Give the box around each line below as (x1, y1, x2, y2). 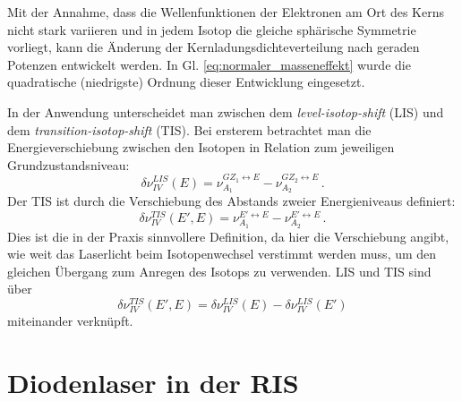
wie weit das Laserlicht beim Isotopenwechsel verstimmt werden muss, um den (7, 244, 437, 263)
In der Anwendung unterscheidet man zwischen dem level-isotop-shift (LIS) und (7, 102, 444, 121)
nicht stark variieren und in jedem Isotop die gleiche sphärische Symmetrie (7, 20, 416, 38)
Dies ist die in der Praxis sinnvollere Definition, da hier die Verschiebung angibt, (7, 226, 449, 245)
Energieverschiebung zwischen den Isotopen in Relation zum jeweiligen (7, 138, 395, 157)
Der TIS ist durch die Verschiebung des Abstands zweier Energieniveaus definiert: (7, 192, 456, 210)
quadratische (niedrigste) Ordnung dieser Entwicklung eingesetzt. (7, 73, 365, 91)
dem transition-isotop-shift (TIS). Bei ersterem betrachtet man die (7, 120, 372, 139)
